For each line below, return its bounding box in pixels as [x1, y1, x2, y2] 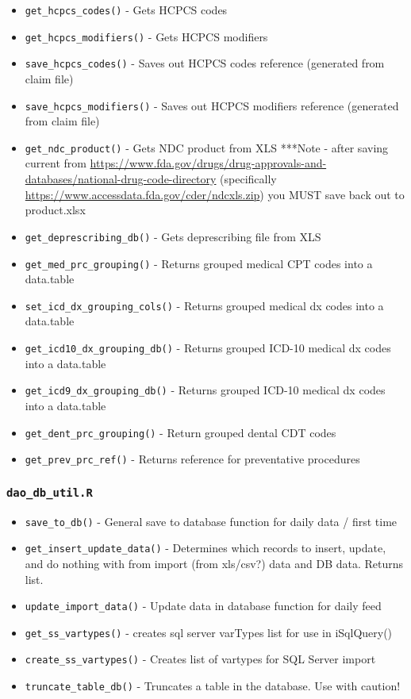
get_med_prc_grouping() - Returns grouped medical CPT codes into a [25, 255, 373, 271]
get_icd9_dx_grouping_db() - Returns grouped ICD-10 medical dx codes [25, 382, 386, 398]
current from [25, 155, 86, 171]
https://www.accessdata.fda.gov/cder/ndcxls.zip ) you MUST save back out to [25, 186, 405, 202]
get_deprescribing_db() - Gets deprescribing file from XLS [25, 228, 321, 244]
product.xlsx [25, 202, 86, 218]
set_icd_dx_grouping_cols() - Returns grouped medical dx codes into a [25, 297, 384, 313]
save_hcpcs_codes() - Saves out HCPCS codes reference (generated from [25, 55, 385, 71]
